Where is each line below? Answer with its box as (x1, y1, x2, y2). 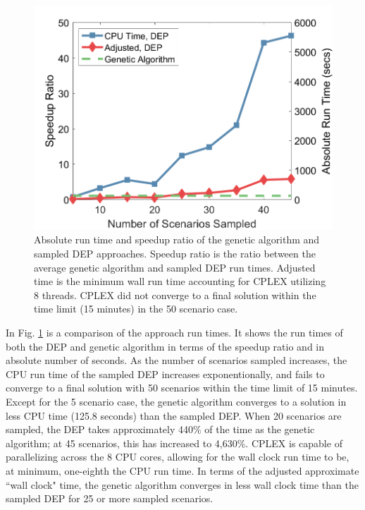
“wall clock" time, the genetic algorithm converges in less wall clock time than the (6, 477, 359, 492)
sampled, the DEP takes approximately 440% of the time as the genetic (6, 422, 315, 437)
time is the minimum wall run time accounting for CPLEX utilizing (34, 274, 326, 289)
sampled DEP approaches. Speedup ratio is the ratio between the (34, 246, 316, 261)
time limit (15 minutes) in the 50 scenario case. (34, 301, 238, 316)
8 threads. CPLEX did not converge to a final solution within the (34, 287, 316, 302)
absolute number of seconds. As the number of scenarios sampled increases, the (6, 353, 347, 368)
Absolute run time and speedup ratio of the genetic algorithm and (34, 232, 320, 247)
